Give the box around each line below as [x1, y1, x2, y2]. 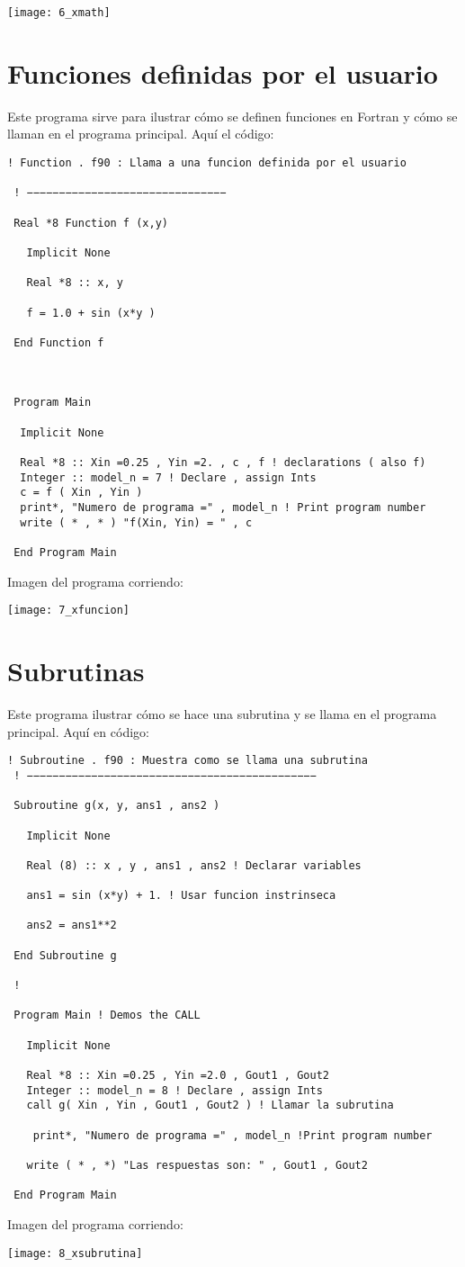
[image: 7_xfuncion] [7, 604, 130, 617]
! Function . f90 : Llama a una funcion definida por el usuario [7, 156, 407, 169]
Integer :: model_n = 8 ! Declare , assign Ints [26, 1083, 323, 1097]
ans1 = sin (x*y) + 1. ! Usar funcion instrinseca [26, 889, 336, 903]
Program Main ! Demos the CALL [13, 1009, 201, 1022]
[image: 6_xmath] [7, 6, 111, 19]
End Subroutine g [13, 948, 117, 962]
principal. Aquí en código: [7, 722, 149, 741]
